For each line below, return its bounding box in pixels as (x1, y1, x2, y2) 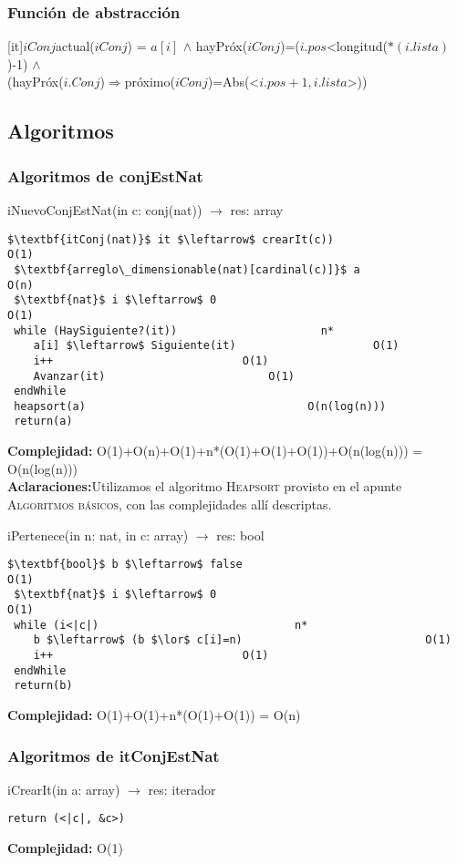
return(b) (14, 679, 73, 693)
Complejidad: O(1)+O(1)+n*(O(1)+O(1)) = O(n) (7, 705, 301, 724)
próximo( (124, 72, 175, 91)
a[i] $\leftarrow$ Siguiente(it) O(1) (33, 339, 400, 353)
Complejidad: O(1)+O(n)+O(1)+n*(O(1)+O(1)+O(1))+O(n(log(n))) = (7, 441, 423, 460)
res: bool (216, 525, 265, 544)
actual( (55, 36, 95, 56)
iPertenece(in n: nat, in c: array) (7, 525, 189, 544)
